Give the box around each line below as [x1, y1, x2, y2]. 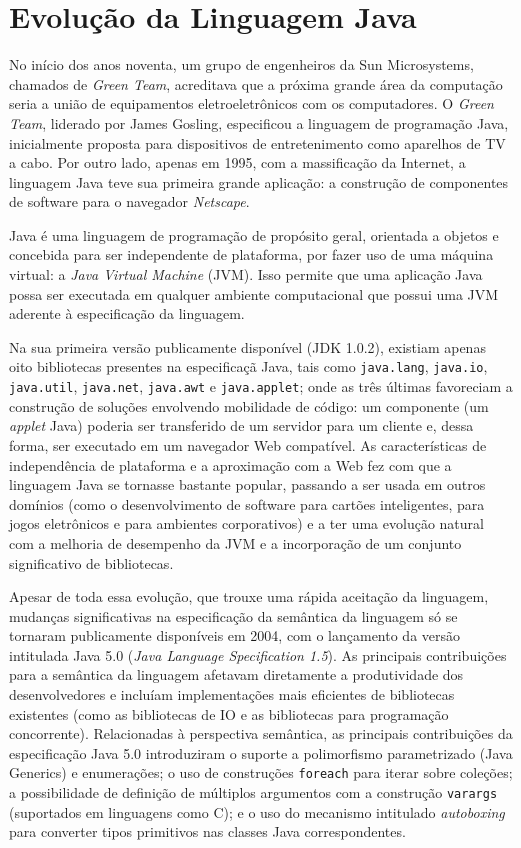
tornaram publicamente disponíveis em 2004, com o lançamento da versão [9, 625, 461, 646]
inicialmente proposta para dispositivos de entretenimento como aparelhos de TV [9, 132, 506, 153]
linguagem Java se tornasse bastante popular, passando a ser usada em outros [9, 474, 486, 495]
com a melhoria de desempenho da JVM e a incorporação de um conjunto [9, 532, 462, 553]
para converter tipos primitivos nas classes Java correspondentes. [9, 821, 406, 842]
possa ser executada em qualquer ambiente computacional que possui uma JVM [9, 283, 499, 304]
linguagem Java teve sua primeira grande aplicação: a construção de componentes [9, 171, 509, 192]
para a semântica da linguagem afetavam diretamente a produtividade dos [9, 664, 464, 685]
